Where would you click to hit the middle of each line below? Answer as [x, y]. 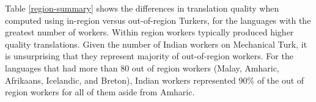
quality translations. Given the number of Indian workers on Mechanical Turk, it [156, 44]
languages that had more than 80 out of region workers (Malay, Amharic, [142, 67]
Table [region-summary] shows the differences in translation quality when [142, 8]
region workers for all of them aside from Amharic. [100, 92]
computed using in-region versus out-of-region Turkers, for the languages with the [158, 20]
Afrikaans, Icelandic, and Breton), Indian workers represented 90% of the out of [155, 80]
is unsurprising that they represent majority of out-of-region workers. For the [149, 56]
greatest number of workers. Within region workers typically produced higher [149, 32]
